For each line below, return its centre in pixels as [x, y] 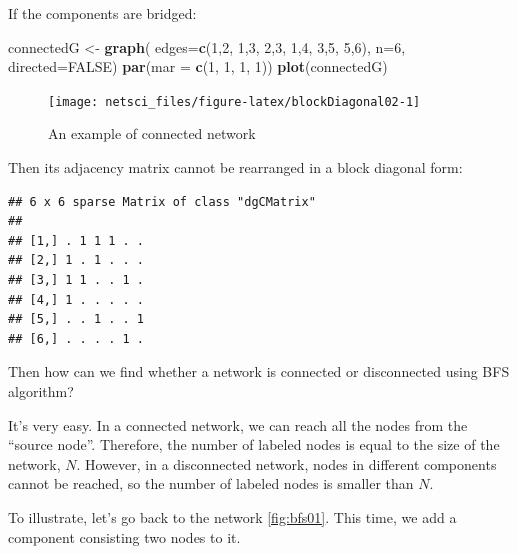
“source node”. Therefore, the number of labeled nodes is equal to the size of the [254, 444]
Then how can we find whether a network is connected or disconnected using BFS [259, 371]
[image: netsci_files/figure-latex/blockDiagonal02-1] [234, 101]
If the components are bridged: [102, 13]
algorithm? [41, 390]
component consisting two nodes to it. [124, 536]
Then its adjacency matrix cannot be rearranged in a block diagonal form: [235, 167]
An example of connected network [152, 133]
